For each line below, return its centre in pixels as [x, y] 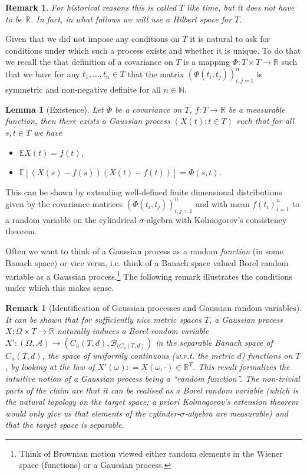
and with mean [222, 203]
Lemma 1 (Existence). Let [55, 109]
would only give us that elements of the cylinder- [93, 413]
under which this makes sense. [60, 288]
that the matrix [156, 73]
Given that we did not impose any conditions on [93, 39]
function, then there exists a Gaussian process [88, 121]
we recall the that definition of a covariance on [89, 62]
